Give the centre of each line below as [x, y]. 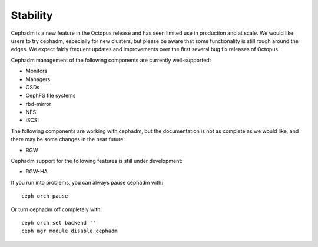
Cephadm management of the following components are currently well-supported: [111, 60]
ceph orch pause [45, 196]
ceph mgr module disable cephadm [69, 231]
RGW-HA [37, 172]
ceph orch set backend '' [59, 223]
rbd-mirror [38, 104]
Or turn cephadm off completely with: [57, 209]
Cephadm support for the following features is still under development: [97, 161]
